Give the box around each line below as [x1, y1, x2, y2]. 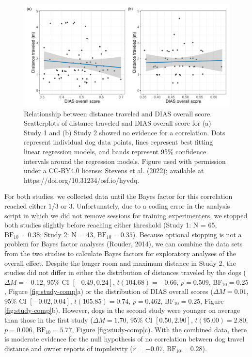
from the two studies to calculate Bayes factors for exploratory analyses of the [4, 248, 236, 258]
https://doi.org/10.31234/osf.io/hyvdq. [24, 175, 140, 185]
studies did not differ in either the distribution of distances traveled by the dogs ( [4, 267, 246, 277]
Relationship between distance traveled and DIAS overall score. [24, 108, 212, 118]
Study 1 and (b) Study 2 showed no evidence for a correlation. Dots [24, 127, 225, 137]
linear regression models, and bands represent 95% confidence [24, 146, 206, 156]
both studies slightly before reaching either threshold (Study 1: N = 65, [4, 220, 217, 230]
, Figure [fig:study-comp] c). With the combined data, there [72, 324, 247, 334]
